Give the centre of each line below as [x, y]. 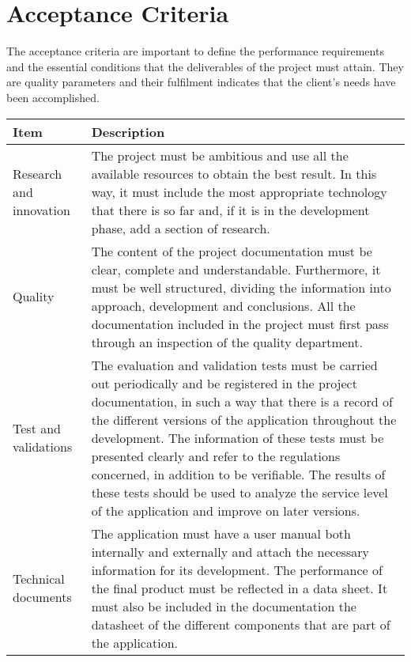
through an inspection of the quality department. [227, 342]
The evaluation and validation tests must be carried [234, 365]
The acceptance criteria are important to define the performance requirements [195, 51]
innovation [41, 210]
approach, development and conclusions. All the [223, 305]
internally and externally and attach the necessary [230, 551]
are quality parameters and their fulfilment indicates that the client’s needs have [201, 82]
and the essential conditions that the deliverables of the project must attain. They [205, 66]
